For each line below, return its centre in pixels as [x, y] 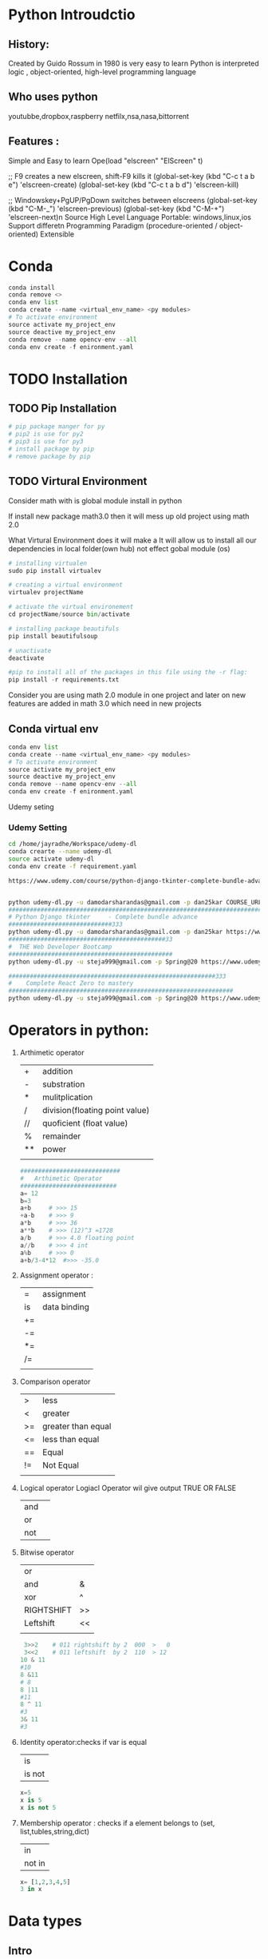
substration [64, 1084]
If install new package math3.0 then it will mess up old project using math [129, 516]
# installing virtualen [48, 563]
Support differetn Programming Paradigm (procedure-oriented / [113, 225]
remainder [62, 1136]
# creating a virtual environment [66, 585]
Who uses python [53, 97]
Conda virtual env [53, 729]
